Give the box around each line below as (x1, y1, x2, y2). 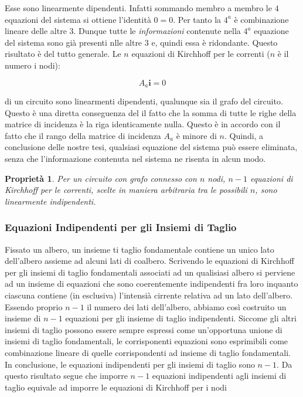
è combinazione (234, 13, 289, 25)
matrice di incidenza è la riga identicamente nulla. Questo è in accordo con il (5, 118, 281, 130)
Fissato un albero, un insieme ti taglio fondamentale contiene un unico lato (5, 243, 274, 255)
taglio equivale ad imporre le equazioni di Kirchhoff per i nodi (5, 381, 227, 393)
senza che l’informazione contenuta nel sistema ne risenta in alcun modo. (5, 152, 266, 164)
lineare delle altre (5, 25, 67, 37)
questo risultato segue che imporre (5, 369, 128, 382)
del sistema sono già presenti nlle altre (5, 36, 142, 48)
